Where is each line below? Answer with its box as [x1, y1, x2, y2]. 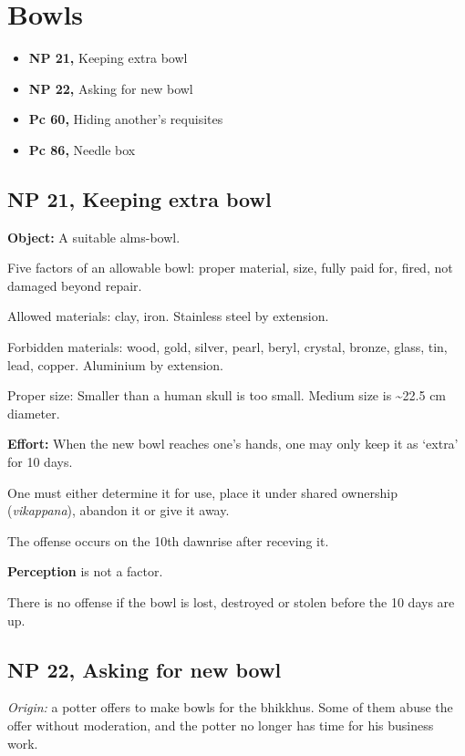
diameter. [7, 403, 60, 422]
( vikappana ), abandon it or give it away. [7, 501, 230, 520]
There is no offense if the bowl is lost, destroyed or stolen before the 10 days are [7, 593, 455, 612]
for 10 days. [7, 452, 73, 471]
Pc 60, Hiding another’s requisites [28, 109, 223, 129]
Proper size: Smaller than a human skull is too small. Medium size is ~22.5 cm [7, 386, 447, 405]
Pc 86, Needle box [28, 140, 136, 159]
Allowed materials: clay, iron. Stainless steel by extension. [7, 306, 329, 326]
